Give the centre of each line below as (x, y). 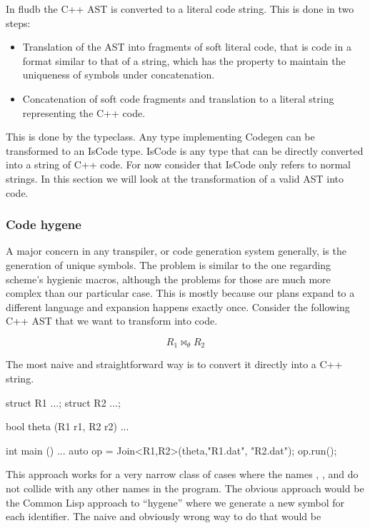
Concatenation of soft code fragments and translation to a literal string (178, 98)
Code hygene (44, 224)
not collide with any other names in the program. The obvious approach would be (185, 488)
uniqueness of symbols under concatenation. (119, 75)
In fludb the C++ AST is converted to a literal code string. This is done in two (180, 9)
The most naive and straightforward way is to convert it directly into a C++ (174, 364)
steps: (18, 22)
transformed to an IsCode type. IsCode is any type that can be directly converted (185, 150)
